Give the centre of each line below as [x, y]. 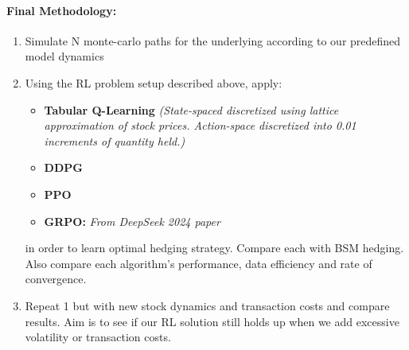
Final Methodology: [62, 10]
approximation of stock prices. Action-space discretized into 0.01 [200, 125]
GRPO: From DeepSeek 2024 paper [132, 221]
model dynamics [64, 56]
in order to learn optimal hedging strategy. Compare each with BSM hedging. [214, 248]
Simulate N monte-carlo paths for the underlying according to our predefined [213, 40]
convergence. [56, 279]
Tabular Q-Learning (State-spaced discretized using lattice [191, 109]
